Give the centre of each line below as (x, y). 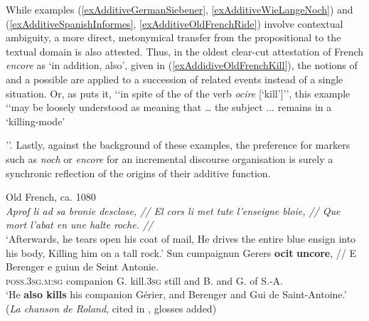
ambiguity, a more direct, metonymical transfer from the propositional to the (173, 37)
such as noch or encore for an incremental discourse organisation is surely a (170, 158)
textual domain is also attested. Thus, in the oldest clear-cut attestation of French (185, 51)
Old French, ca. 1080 (51, 197)
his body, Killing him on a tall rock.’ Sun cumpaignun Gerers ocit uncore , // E (181, 252)
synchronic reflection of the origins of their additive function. (138, 173)
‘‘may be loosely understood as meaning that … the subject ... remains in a (169, 107)
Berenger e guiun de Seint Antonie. (82, 267)
